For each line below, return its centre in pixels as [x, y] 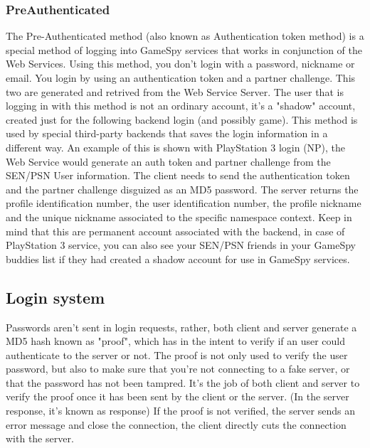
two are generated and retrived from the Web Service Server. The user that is [175, 91]
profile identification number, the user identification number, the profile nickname [184, 203]
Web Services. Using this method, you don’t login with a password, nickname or [180, 64]
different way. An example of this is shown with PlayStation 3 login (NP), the [176, 147]
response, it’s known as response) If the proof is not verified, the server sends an [180, 411]
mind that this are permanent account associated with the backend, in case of [175, 231]
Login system [55, 297]
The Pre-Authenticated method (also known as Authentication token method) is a [185, 36]
